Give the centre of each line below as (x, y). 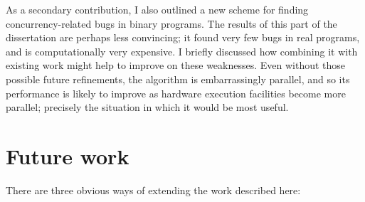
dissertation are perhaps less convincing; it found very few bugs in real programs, (183, 37)
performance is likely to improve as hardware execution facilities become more (176, 93)
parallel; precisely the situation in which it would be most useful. (147, 107)
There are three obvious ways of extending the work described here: (153, 190)
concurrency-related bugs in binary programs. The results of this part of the (171, 23)
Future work (68, 155)
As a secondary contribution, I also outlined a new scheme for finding (157, 9)
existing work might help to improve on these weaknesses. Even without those (176, 65)
